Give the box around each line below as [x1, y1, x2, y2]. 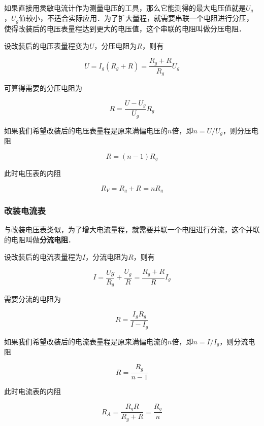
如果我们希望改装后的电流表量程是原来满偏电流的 [4, 336, 168, 346]
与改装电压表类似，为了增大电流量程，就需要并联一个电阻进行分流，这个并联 [4, 224, 260, 235]
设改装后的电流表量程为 [4, 251, 82, 262]
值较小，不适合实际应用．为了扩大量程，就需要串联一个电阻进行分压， [19, 13, 254, 23]
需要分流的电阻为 [4, 294, 61, 304]
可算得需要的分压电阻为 [4, 83, 82, 93]
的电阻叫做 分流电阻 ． [4, 234, 75, 244]
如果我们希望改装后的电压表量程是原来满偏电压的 [4, 125, 168, 135]
